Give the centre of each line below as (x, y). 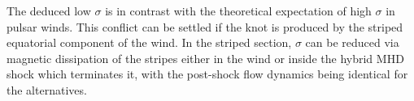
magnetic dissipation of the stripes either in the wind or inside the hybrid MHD (205, 58)
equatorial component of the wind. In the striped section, (149, 42)
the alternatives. (47, 89)
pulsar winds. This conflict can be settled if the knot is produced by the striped (205, 26)
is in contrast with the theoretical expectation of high (238, 11)
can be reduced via (352, 42)
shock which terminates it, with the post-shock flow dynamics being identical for (207, 74)
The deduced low (49, 11)
